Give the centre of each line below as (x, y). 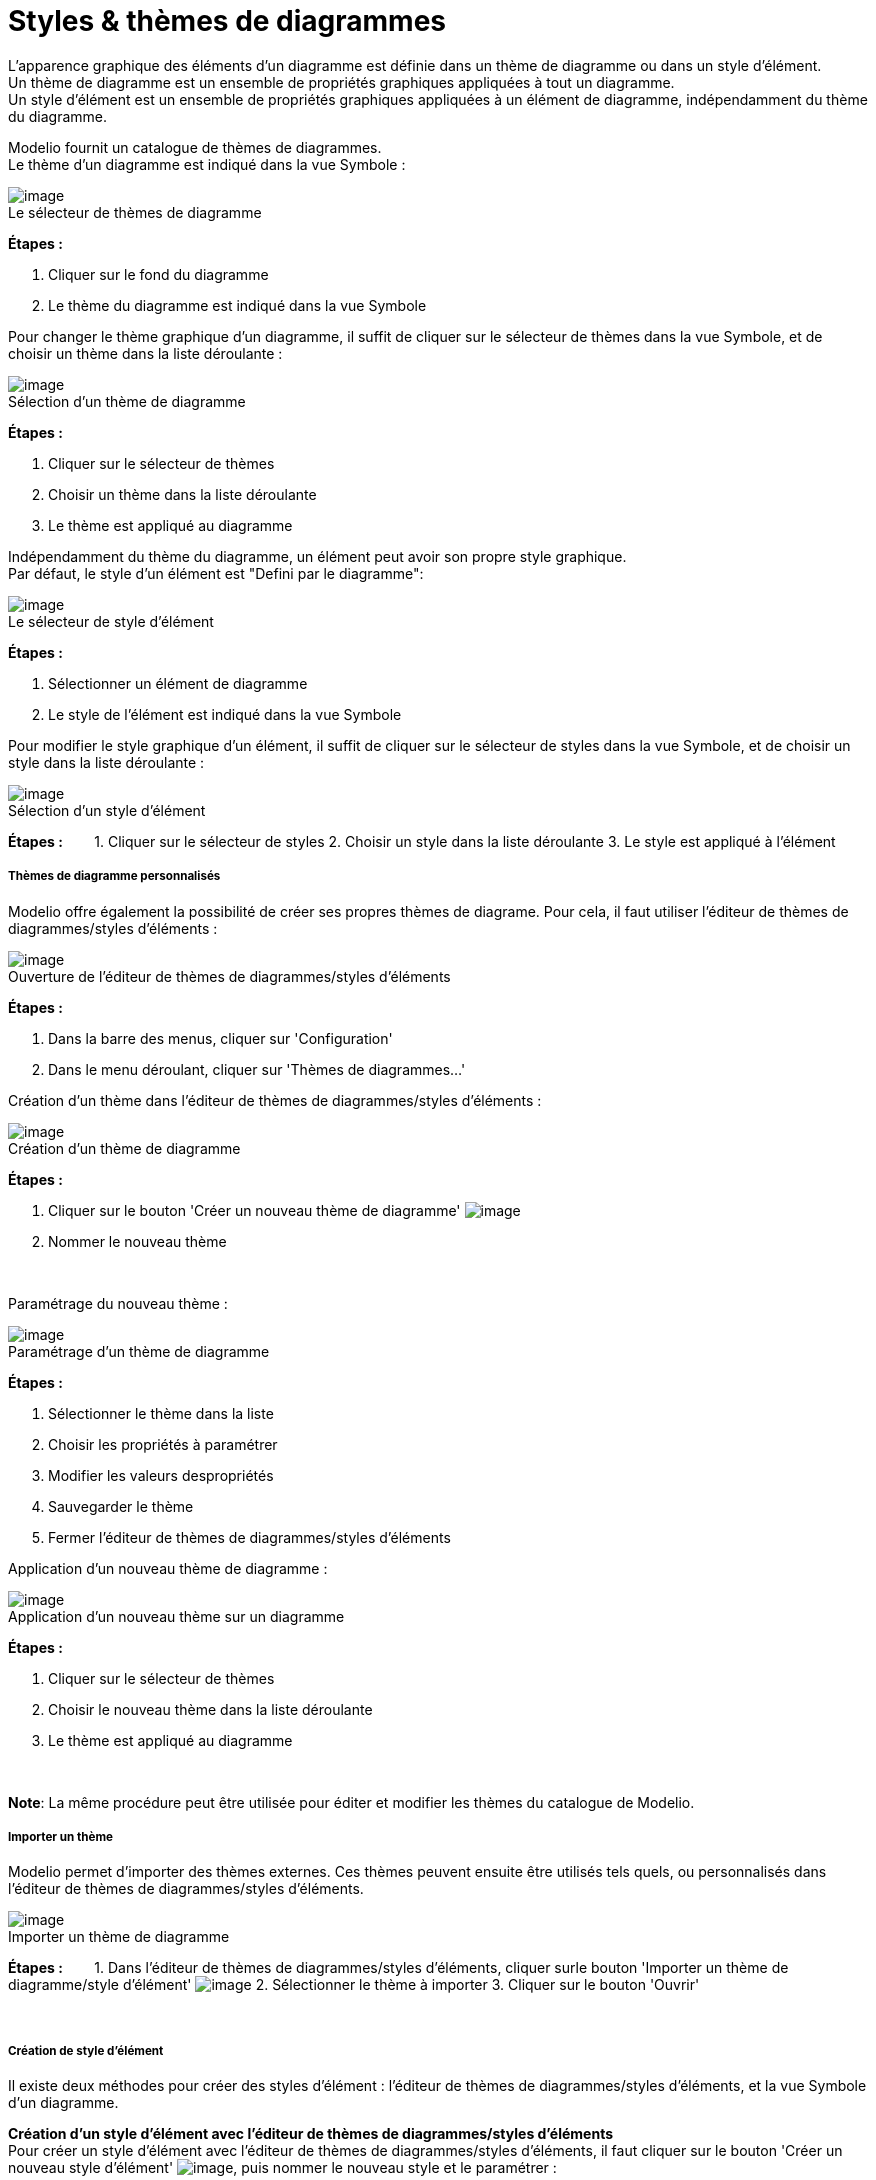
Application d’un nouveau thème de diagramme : (168, 1568)
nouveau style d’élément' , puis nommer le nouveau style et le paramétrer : (282, 2168)
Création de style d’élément (86, 2050)
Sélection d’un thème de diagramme (127, 401)
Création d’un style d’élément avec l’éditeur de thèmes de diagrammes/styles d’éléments (311, 2134)
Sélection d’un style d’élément (107, 810)
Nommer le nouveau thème (137, 1241)
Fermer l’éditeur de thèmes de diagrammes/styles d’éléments (249, 1537)
